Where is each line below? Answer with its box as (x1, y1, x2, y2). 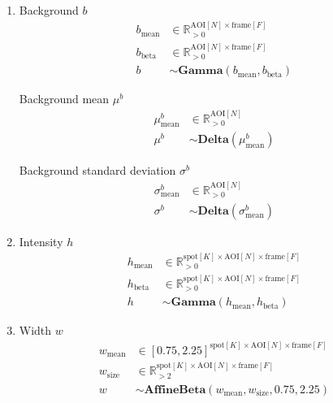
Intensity (19, 233, 63, 250)
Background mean (19, 90, 110, 107)
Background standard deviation (19, 162, 176, 179)
